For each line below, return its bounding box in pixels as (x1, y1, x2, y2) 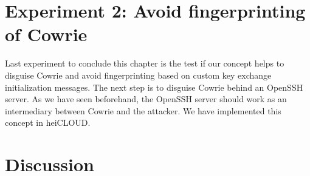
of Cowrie (5, 22, 88, 47)
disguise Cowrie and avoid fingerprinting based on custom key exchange (5, 68, 272, 81)
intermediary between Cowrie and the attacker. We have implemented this (5, 104, 281, 117)
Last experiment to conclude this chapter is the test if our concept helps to (5, 57, 284, 70)
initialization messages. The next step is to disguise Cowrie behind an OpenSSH (5, 80, 303, 93)
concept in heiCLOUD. (5, 116, 91, 129)
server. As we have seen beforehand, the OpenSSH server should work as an (5, 93, 287, 105)
